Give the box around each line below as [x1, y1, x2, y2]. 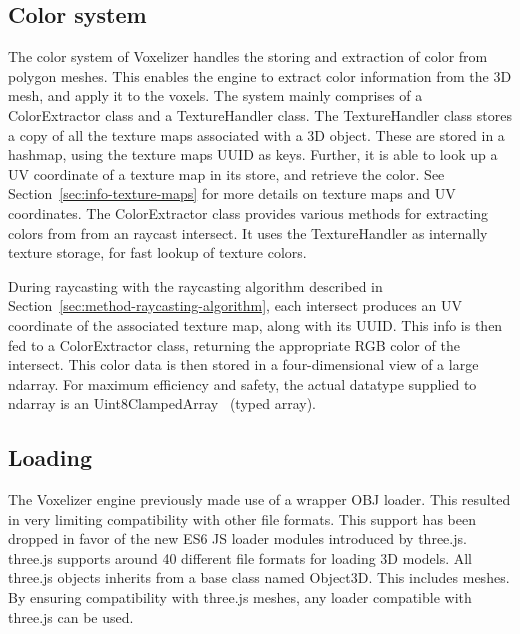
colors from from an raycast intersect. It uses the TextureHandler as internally [8, 222, 488, 243]
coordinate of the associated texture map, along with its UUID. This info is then [8, 314, 503, 335]
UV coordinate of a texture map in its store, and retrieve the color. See [8, 163, 445, 184]
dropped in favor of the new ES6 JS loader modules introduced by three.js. [8, 528, 467, 549]
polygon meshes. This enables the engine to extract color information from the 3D [8, 65, 512, 86]
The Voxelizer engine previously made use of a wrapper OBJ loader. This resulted [8, 489, 511, 510]
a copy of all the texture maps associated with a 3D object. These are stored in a [8, 124, 505, 145]
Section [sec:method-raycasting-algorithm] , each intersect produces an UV [8, 295, 462, 316]
